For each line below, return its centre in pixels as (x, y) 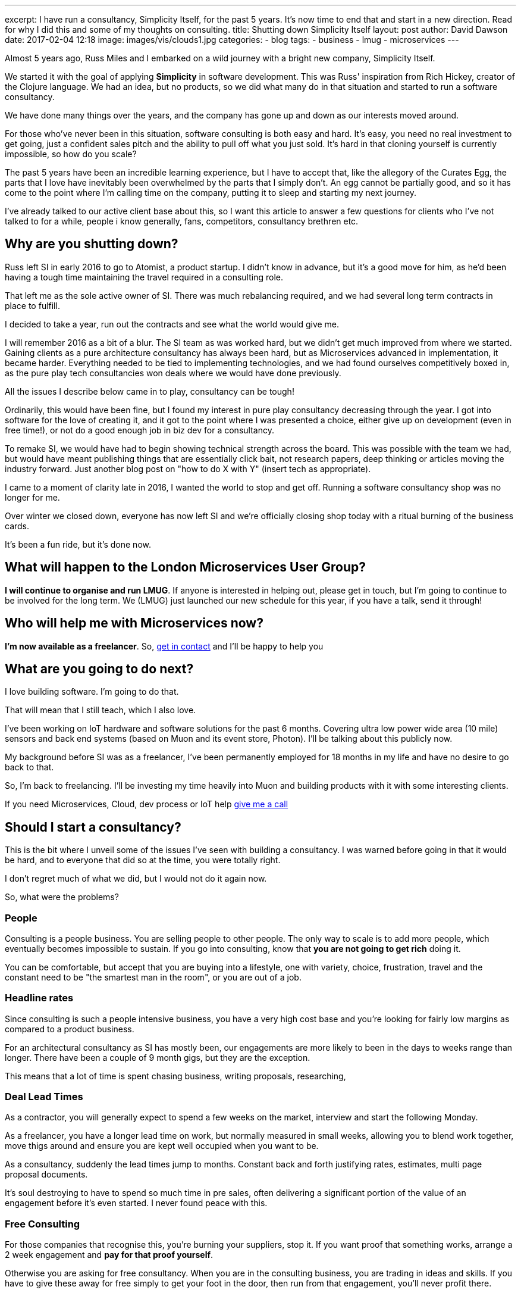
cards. (17, 526)
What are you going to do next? (99, 669)
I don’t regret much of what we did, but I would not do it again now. (136, 879)
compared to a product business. (70, 1029)
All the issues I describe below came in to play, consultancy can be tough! (150, 391)
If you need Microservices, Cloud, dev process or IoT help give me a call (147, 804)
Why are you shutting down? (92, 244)
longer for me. (32, 497)
